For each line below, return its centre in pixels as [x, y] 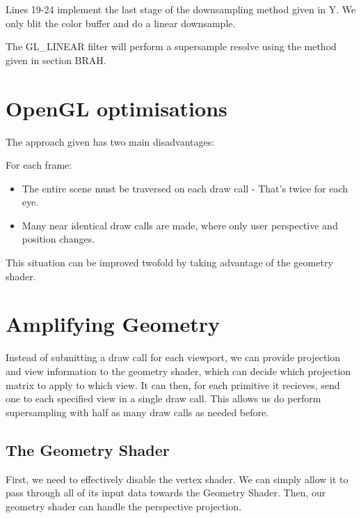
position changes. [58, 239]
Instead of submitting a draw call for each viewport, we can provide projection [173, 357]
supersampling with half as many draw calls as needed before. [137, 412]
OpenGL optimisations [117, 108]
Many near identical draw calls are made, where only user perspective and [180, 225]
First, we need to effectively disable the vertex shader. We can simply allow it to [177, 479]
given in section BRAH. [56, 60]
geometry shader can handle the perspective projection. [124, 506]
